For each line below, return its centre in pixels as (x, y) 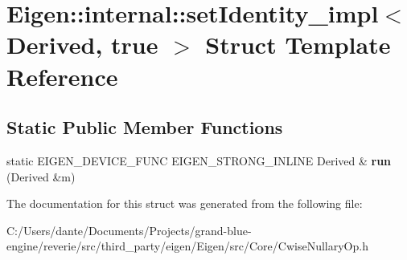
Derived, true (82, 45)
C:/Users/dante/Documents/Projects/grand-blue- (129, 230)
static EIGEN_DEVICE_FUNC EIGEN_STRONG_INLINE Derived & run (199, 160)
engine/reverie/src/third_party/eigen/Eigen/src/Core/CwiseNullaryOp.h (187, 246)
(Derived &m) (41, 176)
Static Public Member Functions (145, 127)
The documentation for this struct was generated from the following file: (185, 203)
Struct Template (298, 45)
